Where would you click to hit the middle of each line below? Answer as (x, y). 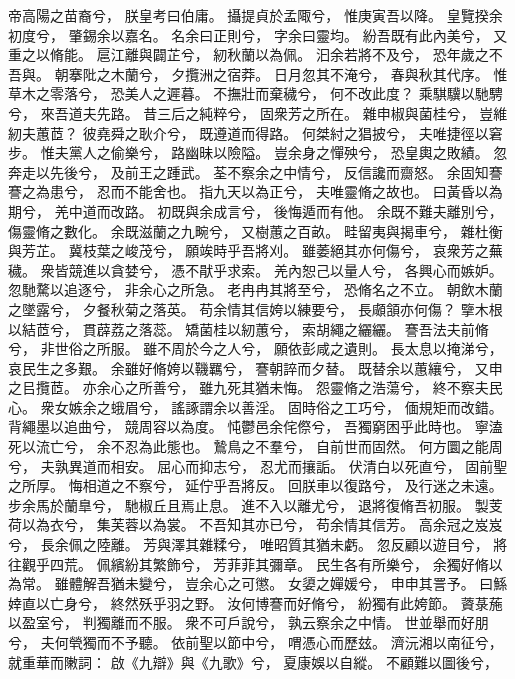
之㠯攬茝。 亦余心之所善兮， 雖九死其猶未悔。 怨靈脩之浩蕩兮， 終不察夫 (248, 387)
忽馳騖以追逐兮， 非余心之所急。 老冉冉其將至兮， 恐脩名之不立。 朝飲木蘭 (255, 289)
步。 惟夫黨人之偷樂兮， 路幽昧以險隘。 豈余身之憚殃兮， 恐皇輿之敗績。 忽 (258, 152)
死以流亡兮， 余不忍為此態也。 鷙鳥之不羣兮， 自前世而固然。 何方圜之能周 (255, 446)
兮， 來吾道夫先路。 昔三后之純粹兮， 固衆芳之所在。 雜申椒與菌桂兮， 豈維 (258, 112)
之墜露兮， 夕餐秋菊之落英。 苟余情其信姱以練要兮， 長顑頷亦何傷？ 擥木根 (255, 308)
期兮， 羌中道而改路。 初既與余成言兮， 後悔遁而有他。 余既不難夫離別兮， (255, 210)
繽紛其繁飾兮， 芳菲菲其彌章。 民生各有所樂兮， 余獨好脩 (299, 563)
